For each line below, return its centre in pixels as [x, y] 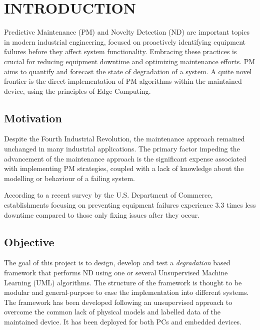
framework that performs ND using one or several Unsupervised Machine [116, 273]
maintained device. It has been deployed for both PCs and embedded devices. [123, 321]
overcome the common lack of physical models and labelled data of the [112, 312]
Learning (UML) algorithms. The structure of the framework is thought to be [123, 282]
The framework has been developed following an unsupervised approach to [118, 302]
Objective [29, 241]
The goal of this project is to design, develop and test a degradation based [117, 263]
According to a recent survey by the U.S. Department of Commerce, [108, 195]
